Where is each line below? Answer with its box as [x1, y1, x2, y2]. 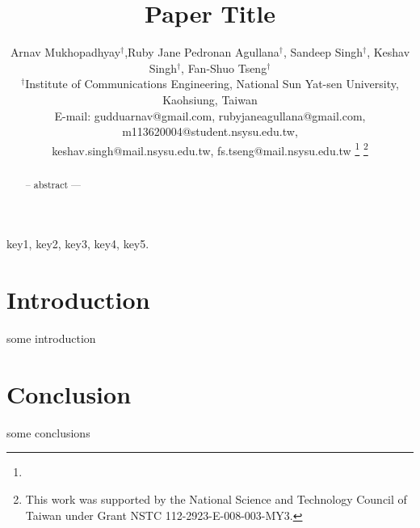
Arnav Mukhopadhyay [10, 44, 121, 61]
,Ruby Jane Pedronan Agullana [124, 44, 279, 61]
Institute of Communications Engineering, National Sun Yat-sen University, [25, 75, 399, 92]
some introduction [6, 330, 96, 347]
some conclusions [6, 424, 90, 441]
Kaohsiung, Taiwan [162, 91, 258, 108]
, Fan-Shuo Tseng [181, 59, 267, 76]
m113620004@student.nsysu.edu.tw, [122, 123, 298, 140]
